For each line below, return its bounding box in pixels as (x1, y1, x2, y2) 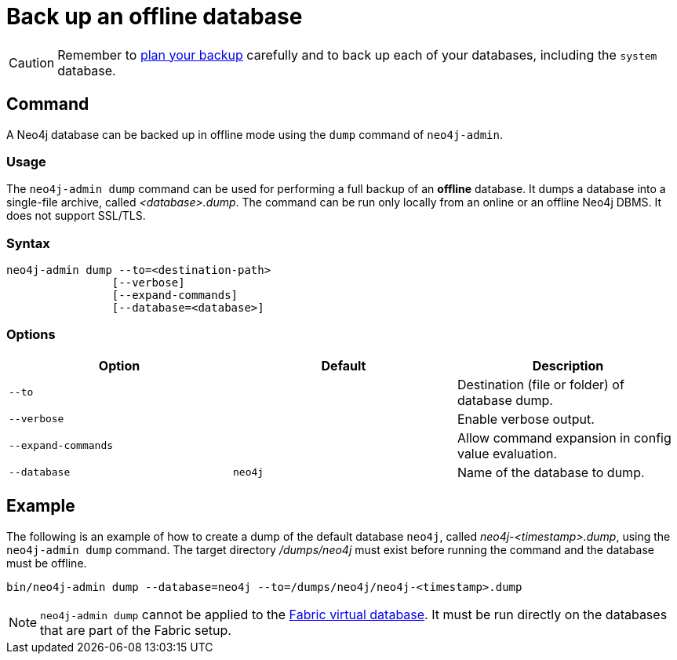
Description (532, 357, 604, 374)
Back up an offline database (6, 3, 303, 30)
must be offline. (6, 556, 87, 570)
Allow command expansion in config (457, 429, 672, 446)
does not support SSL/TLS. (6, 209, 146, 223)
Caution (9, 54, 55, 71)
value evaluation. (457, 445, 558, 461)
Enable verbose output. (457, 410, 595, 427)
